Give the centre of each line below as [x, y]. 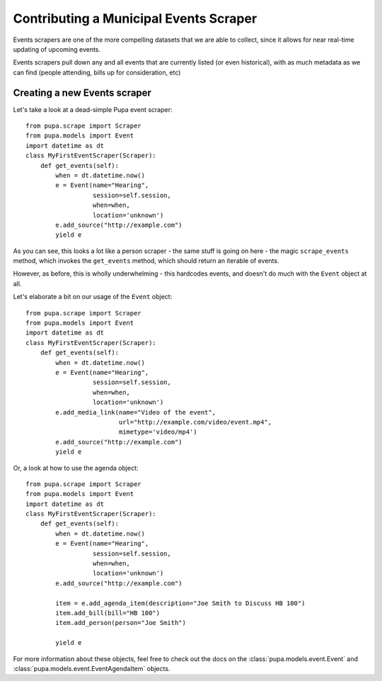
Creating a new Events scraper [82, 92]
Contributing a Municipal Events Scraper [135, 18]
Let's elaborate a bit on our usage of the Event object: [93, 297]
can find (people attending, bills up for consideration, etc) [97, 72]
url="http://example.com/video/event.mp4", [195, 422]
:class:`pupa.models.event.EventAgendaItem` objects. [92, 668]
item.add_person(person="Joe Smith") [121, 623]
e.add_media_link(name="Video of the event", [135, 412]
